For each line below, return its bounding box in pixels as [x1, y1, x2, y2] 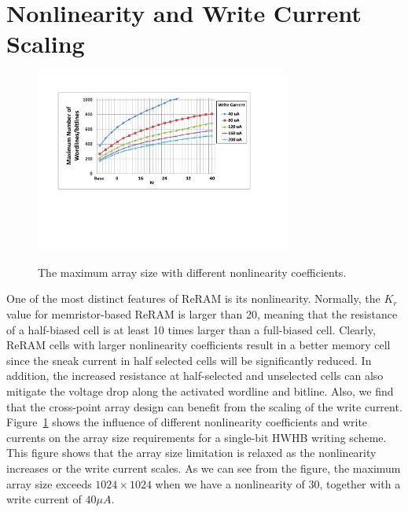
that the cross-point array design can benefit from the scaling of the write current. [6, 398, 402, 414]
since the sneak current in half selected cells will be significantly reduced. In [6, 352, 372, 368]
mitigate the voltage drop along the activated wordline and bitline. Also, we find [6, 382, 394, 399]
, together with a [319, 475, 401, 492]
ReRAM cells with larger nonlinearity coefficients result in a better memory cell [6, 337, 391, 353]
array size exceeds [6, 475, 92, 492]
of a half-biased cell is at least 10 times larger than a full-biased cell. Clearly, [6, 321, 376, 337]
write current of [6, 491, 82, 507]
